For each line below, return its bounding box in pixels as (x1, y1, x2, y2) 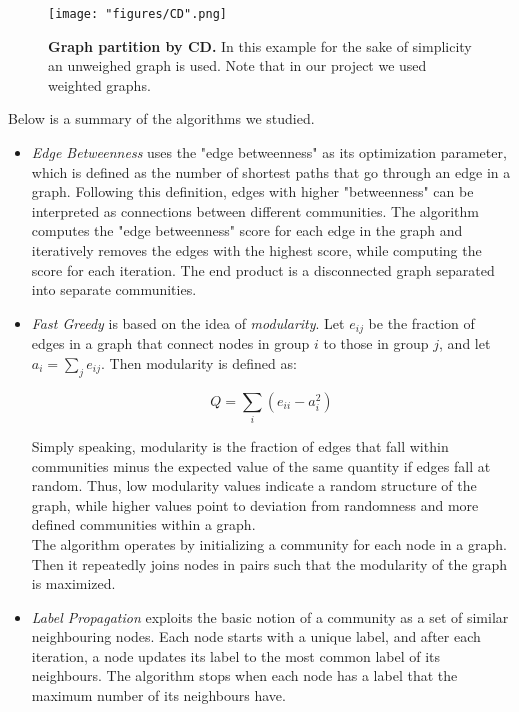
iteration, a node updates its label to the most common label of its (31, 645, 441, 666)
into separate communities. (31, 279, 197, 300)
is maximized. (31, 573, 116, 594)
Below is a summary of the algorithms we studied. (8, 108, 315, 129)
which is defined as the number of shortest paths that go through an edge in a (31, 161, 511, 182)
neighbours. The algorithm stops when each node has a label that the (31, 665, 458, 686)
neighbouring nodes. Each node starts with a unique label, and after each (31, 626, 481, 647)
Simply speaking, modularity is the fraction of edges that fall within (31, 435, 449, 456)
